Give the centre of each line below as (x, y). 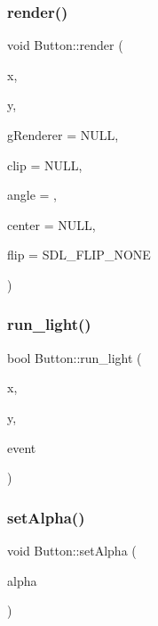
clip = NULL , (45, 165)
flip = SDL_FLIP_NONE (79, 255)
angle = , (32, 195)
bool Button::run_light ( (75, 357)
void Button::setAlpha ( (72, 550)
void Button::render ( (65, 45)
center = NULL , (51, 224)
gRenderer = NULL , (63, 135)
